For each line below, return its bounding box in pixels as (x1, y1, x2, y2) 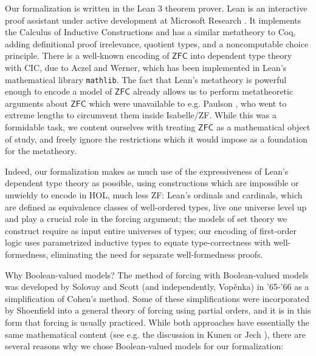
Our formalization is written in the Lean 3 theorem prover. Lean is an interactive (5, 2, 307, 14)
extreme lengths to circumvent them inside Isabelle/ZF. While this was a (5, 109, 277, 121)
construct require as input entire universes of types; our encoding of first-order (5, 224, 297, 237)
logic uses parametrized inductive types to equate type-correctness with (5, 236, 271, 249)
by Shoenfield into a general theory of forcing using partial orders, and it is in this (5, 304, 311, 317)
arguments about (5, 96, 68, 109)
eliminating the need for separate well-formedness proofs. (51, 247, 263, 260)
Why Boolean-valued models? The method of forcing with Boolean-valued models (5, 268, 309, 281)
